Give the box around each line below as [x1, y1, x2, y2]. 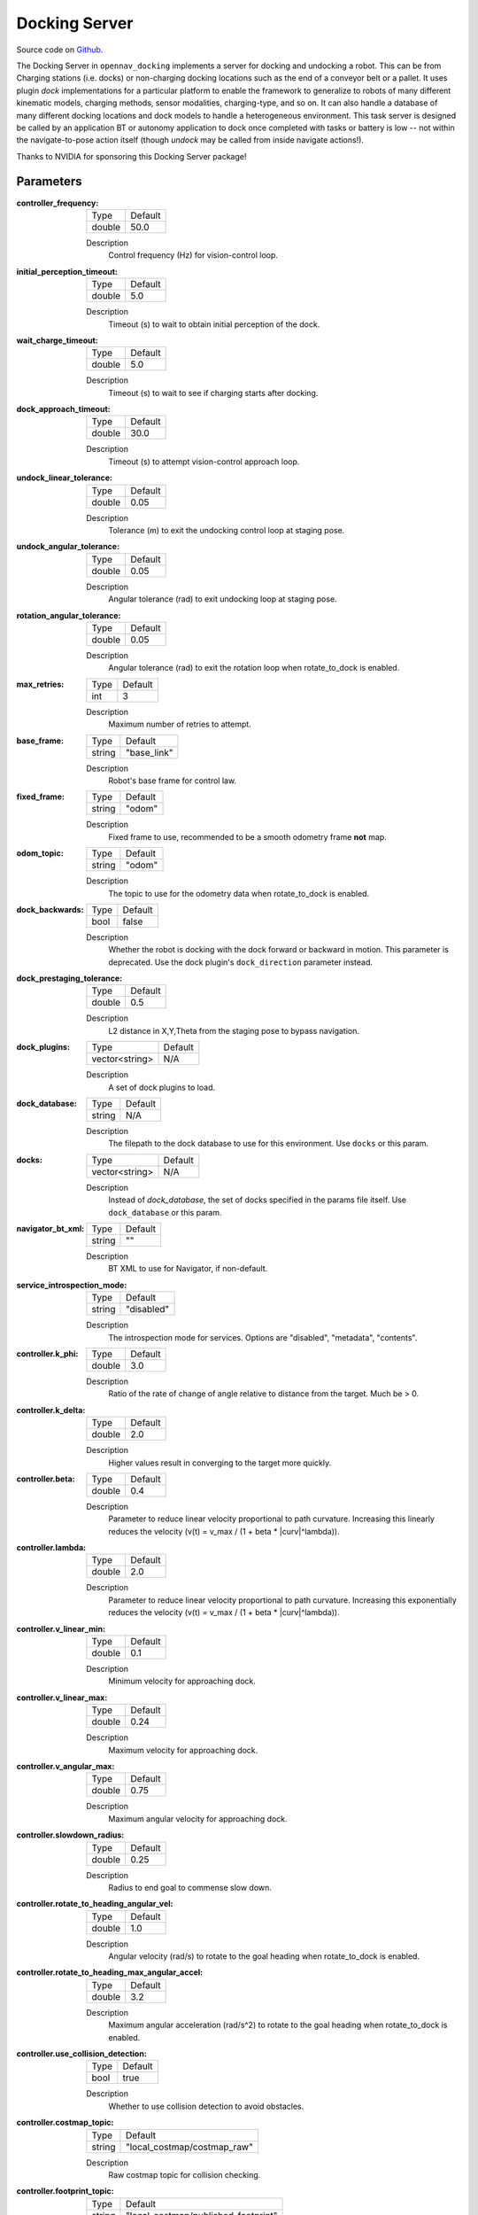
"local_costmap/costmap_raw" [125, 2141, 254, 2153]
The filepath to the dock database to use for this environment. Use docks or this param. [108, 1139, 429, 1149]
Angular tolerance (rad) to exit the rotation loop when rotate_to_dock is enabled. [108, 663, 400, 673]
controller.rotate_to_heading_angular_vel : [16, 1899, 173, 1909]
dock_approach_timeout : [16, 404, 111, 415]
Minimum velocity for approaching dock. [108, 1675, 256, 1687]
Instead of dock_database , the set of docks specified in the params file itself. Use [108, 1194, 407, 1205]
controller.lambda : [16, 1543, 87, 1553]
